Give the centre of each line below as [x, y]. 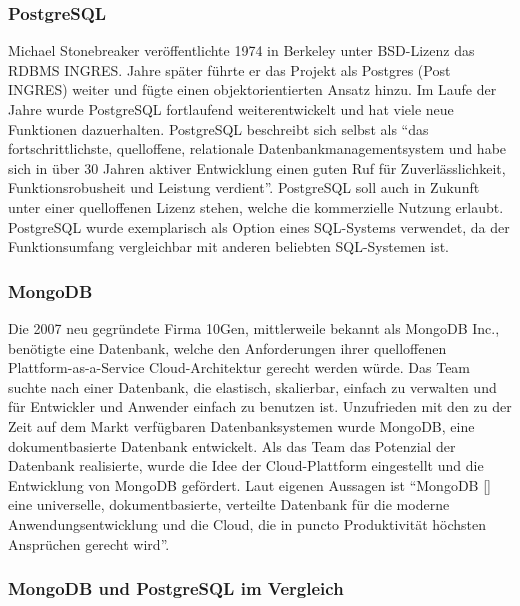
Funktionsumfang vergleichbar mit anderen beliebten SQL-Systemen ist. [228, 246]
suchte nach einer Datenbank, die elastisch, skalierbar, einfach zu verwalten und [252, 386]
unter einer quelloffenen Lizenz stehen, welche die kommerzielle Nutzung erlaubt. [256, 206]
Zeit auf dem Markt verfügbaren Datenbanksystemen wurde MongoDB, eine [241, 425]
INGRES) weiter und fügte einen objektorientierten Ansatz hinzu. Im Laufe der [252, 89]
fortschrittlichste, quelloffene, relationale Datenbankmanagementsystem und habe [257, 148]
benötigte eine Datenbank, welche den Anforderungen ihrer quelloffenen [227, 347]
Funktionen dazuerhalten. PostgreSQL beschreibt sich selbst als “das [218, 128]
